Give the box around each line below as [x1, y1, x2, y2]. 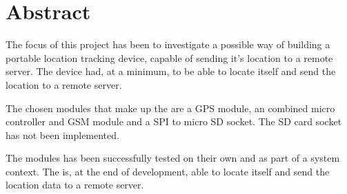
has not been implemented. [6, 127, 119, 142]
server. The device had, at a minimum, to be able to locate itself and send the [6, 64, 336, 78]
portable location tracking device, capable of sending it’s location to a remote [6, 50, 333, 65]
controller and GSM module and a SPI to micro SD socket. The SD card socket [6, 114, 342, 129]
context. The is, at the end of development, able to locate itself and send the [6, 164, 330, 178]
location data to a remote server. [6, 177, 144, 192]
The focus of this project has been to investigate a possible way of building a [6, 37, 330, 52]
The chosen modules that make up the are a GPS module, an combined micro [6, 100, 335, 115]
